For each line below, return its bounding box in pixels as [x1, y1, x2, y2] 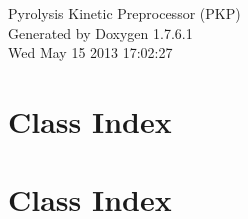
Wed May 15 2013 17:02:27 [8, 42, 173, 63]
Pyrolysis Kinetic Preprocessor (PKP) [8, 3, 241, 23]
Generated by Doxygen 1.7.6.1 [8, 22, 193, 43]
